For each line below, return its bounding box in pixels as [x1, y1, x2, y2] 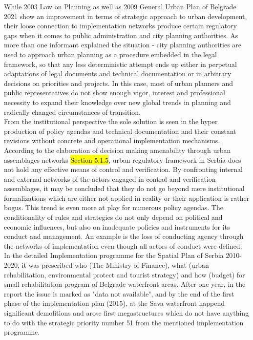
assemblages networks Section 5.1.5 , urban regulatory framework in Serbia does [4, 154, 241, 165]
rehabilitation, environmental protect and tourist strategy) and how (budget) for [4, 269, 245, 279]
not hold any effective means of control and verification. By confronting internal [4, 164, 243, 174]
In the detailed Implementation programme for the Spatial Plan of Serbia [4, 250, 224, 260]
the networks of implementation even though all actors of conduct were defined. [4, 240, 242, 251]
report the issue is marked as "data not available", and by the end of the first [4, 288, 234, 298]
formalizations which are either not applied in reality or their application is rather [4, 192, 250, 203]
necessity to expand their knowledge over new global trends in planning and [4, 97, 231, 107]
